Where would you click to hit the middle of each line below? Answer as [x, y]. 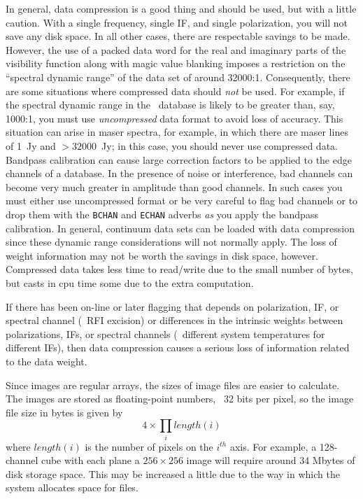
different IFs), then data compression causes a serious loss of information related [178, 347]
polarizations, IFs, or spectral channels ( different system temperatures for [165, 333]
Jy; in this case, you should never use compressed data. [220, 145]
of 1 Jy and [31, 145]
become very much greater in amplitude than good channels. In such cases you [174, 187]
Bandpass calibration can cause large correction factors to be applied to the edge [179, 159]
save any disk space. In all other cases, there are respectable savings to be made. [178, 36]
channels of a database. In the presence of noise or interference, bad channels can [179, 173]
